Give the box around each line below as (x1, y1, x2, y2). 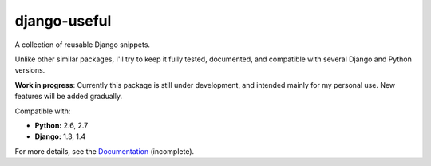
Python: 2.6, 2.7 (34, 121, 89, 130)
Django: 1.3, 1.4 (34, 132, 86, 141)
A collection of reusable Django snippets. (14, 40, 151, 49)
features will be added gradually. (14, 92, 123, 101)
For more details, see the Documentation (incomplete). (14, 146, 195, 156)
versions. (14, 65, 45, 75)
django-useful (14, 12, 112, 30)
